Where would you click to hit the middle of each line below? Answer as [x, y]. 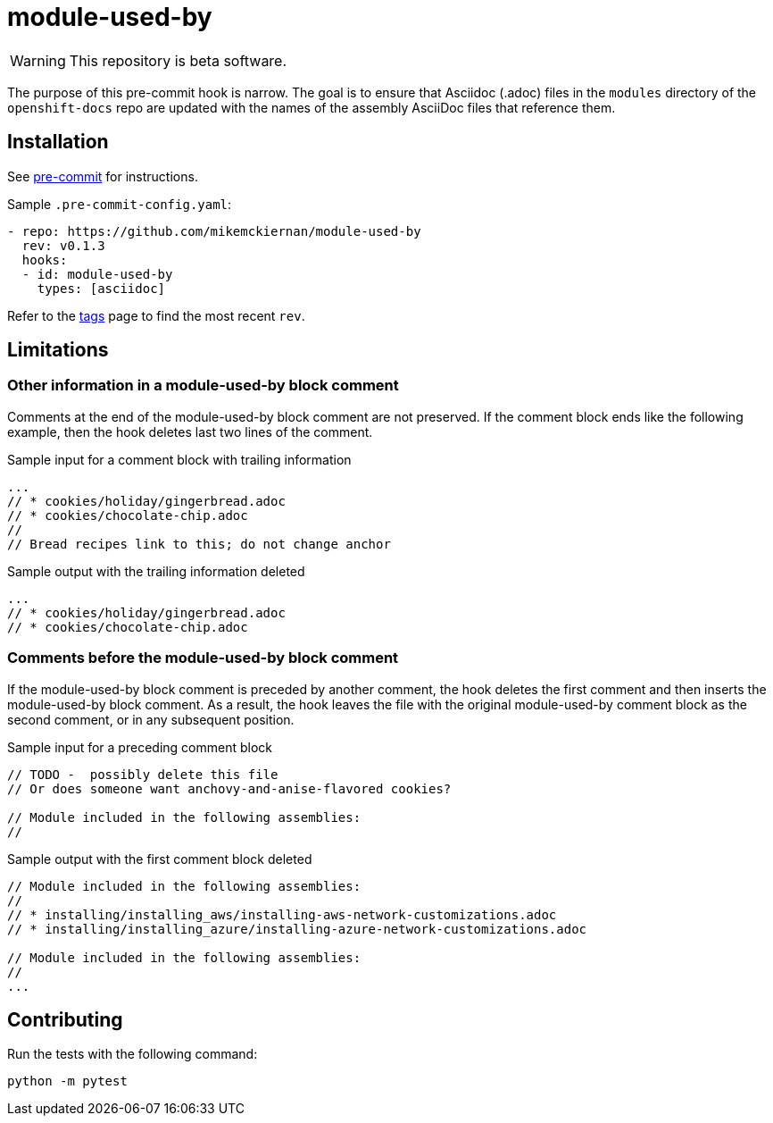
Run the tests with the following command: [133, 1054]
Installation [58, 142]
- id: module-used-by [97, 274]
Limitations [58, 350]
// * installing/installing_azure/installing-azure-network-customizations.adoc [297, 929]
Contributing [65, 1019]
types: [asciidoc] [101, 288]
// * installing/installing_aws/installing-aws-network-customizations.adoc [282, 914]
